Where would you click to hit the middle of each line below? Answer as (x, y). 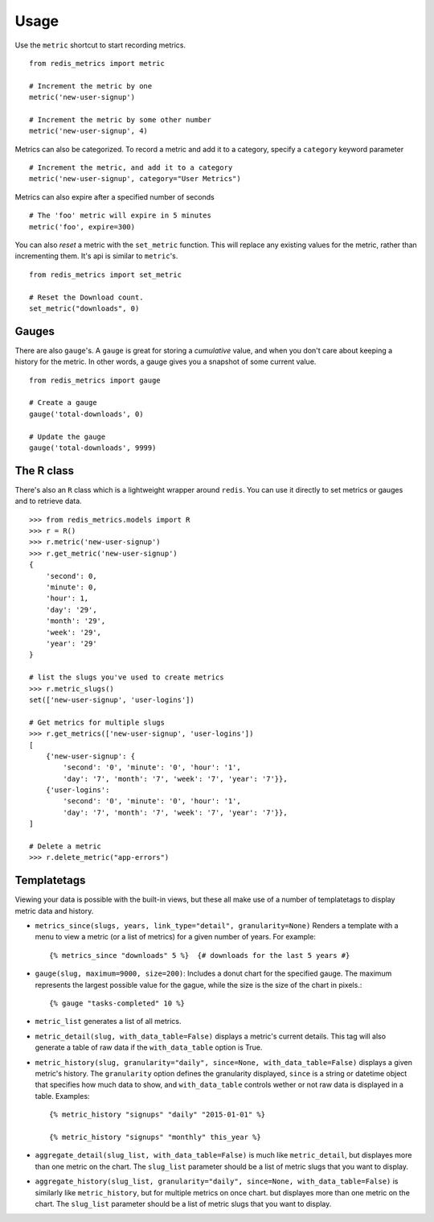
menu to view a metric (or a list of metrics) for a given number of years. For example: (176, 937)
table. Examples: (62, 1096)
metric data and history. (54, 910)
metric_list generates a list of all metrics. (108, 1022)
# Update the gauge (68, 436)
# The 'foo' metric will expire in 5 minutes (121, 216)
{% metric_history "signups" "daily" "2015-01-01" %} (157, 1115)
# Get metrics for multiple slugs (97, 722)
